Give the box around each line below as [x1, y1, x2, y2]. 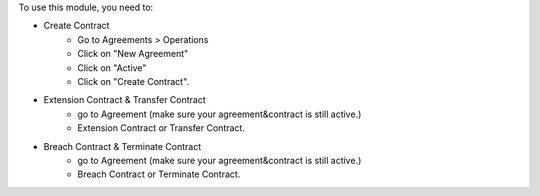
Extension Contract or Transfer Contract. [77, 122, 245, 134]
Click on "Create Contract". [77, 75, 190, 87]
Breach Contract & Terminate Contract [43, 140, 202, 152]
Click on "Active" [77, 61, 147, 74]
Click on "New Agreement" [77, 48, 189, 60]
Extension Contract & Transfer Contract [43, 94, 207, 106]
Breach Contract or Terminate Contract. [77, 168, 241, 180]
